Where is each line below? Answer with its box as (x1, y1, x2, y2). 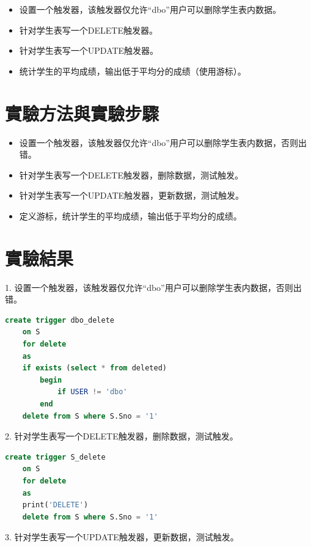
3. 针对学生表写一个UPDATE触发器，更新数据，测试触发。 (5, 530, 239, 543)
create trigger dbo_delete (5, 315, 114, 325)
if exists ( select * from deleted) (22, 364, 167, 373)
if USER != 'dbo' (57, 387, 128, 397)
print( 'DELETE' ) (22, 501, 89, 510)
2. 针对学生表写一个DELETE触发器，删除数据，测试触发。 (5, 430, 238, 442)
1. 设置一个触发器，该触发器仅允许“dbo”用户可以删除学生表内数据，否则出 (5, 281, 302, 293)
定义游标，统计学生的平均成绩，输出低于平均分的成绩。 (19, 209, 242, 222)
